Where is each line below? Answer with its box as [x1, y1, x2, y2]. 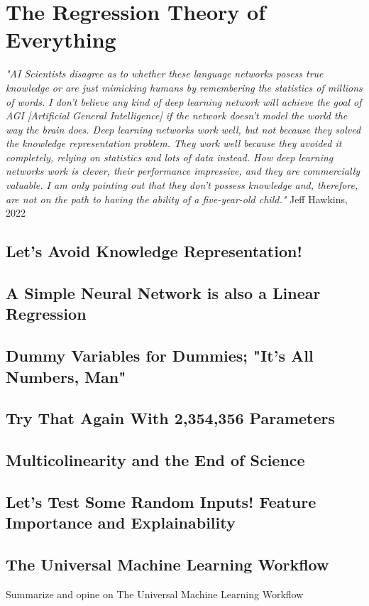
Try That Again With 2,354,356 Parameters [6, 407, 336, 429]
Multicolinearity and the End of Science [6, 449, 305, 471]
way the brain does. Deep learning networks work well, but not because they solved [6, 121, 361, 136]
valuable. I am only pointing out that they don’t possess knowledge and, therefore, [6, 178, 358, 193]
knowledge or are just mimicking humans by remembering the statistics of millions [6, 80, 363, 94]
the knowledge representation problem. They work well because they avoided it [6, 136, 342, 151]
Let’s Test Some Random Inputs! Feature [6, 490, 316, 512]
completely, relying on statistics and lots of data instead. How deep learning [6, 149, 334, 164]
